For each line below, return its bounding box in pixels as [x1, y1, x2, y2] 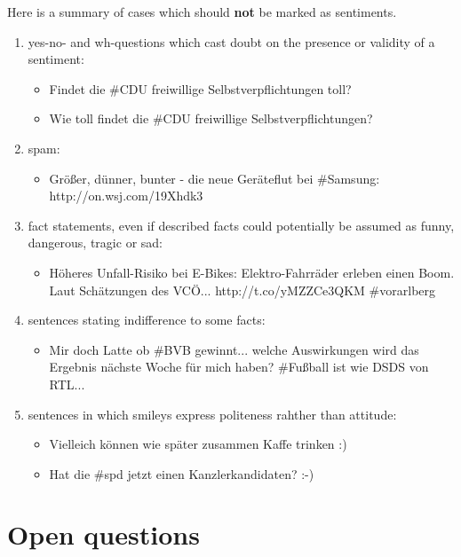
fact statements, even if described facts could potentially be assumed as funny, [28, 216, 455, 234]
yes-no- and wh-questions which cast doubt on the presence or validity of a [28, 32, 435, 51]
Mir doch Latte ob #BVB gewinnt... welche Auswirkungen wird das [49, 340, 419, 358]
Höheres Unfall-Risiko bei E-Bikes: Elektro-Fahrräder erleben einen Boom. [49, 263, 455, 281]
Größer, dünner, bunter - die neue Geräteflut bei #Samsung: [49, 169, 380, 187]
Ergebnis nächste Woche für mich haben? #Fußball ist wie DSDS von [49, 357, 429, 376]
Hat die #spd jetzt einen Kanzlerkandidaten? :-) [49, 464, 314, 482]
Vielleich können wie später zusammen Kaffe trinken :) [49, 435, 347, 453]
